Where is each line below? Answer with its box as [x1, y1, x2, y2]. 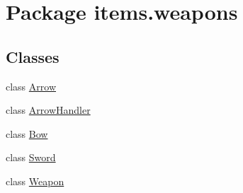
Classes [6, 45, 60, 67]
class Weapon [6, 173, 64, 188]
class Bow [6, 126, 48, 141]
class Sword [6, 150, 56, 165]
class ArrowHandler [6, 103, 91, 117]
